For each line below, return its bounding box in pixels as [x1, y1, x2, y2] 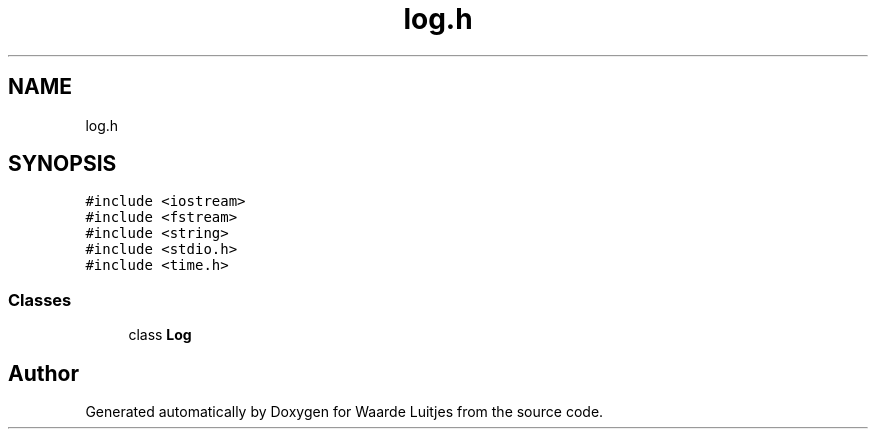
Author [8, 360, 79, 386]
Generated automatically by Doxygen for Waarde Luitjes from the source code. [85, 403, 604, 421]
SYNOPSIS [8, 151, 117, 177]
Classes [8, 289, 72, 310]
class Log [128, 326, 192, 344]
